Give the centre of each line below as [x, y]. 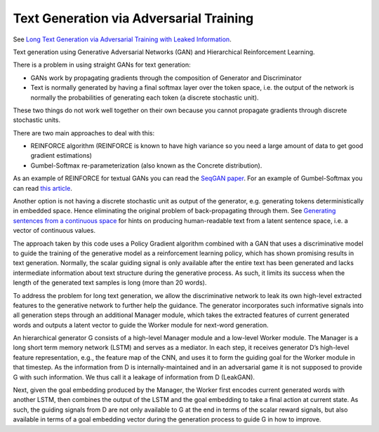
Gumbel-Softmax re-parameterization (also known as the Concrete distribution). [146, 166]
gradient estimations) [61, 156]
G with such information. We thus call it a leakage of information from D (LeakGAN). [134, 377]
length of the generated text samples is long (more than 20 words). [110, 283]
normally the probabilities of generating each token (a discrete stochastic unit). [145, 97]
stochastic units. [37, 120]
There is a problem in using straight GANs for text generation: [102, 65]
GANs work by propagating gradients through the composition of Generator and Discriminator [166, 78]
